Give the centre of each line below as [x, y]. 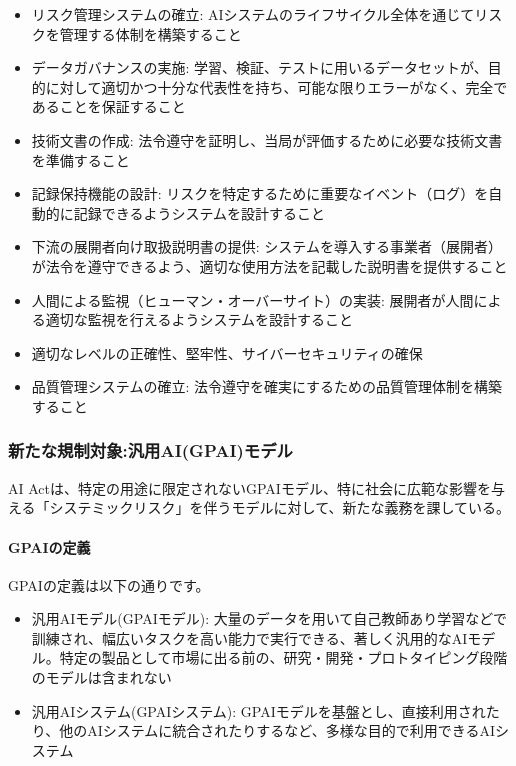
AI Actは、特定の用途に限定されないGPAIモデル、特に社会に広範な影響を [249, 487]
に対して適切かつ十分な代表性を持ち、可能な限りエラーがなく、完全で [276, 86]
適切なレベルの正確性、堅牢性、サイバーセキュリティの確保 [227, 352]
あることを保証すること [108, 106]
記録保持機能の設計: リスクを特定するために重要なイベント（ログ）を [260, 193]
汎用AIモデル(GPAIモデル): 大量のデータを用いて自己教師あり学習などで [269, 618]
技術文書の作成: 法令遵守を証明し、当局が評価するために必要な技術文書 [267, 139]
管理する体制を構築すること [150, 33]
